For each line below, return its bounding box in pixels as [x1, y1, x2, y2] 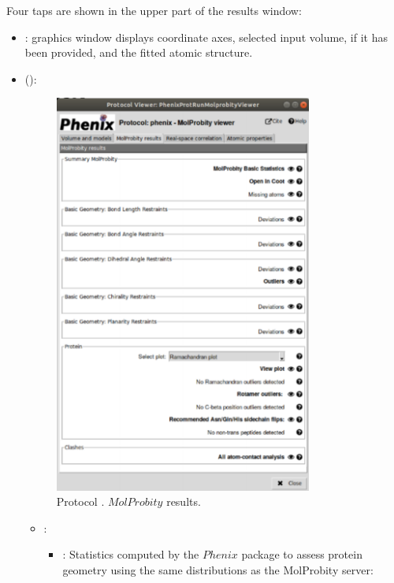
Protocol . [56, 493, 105, 510]
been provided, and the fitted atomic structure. [24, 44, 253, 61]
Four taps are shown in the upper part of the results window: [6, 2, 302, 18]
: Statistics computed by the [62, 546, 199, 563]
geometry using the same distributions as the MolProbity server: [62, 561, 374, 577]
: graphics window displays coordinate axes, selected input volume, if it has [24, 28, 388, 45]
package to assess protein [241, 546, 362, 563]
